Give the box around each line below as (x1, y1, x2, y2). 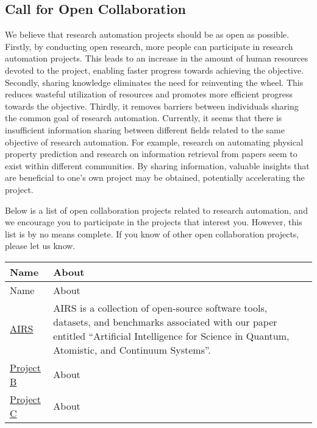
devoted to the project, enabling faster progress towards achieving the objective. (5, 63, 304, 76)
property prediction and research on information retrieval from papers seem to (5, 147, 297, 160)
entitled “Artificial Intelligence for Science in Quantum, (53, 328, 290, 343)
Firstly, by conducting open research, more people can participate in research (5, 40, 293, 52)
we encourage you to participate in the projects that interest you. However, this (5, 216, 302, 228)
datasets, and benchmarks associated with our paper (53, 314, 277, 329)
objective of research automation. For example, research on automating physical (5, 135, 304, 148)
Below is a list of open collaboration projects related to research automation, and (5, 203, 308, 216)
